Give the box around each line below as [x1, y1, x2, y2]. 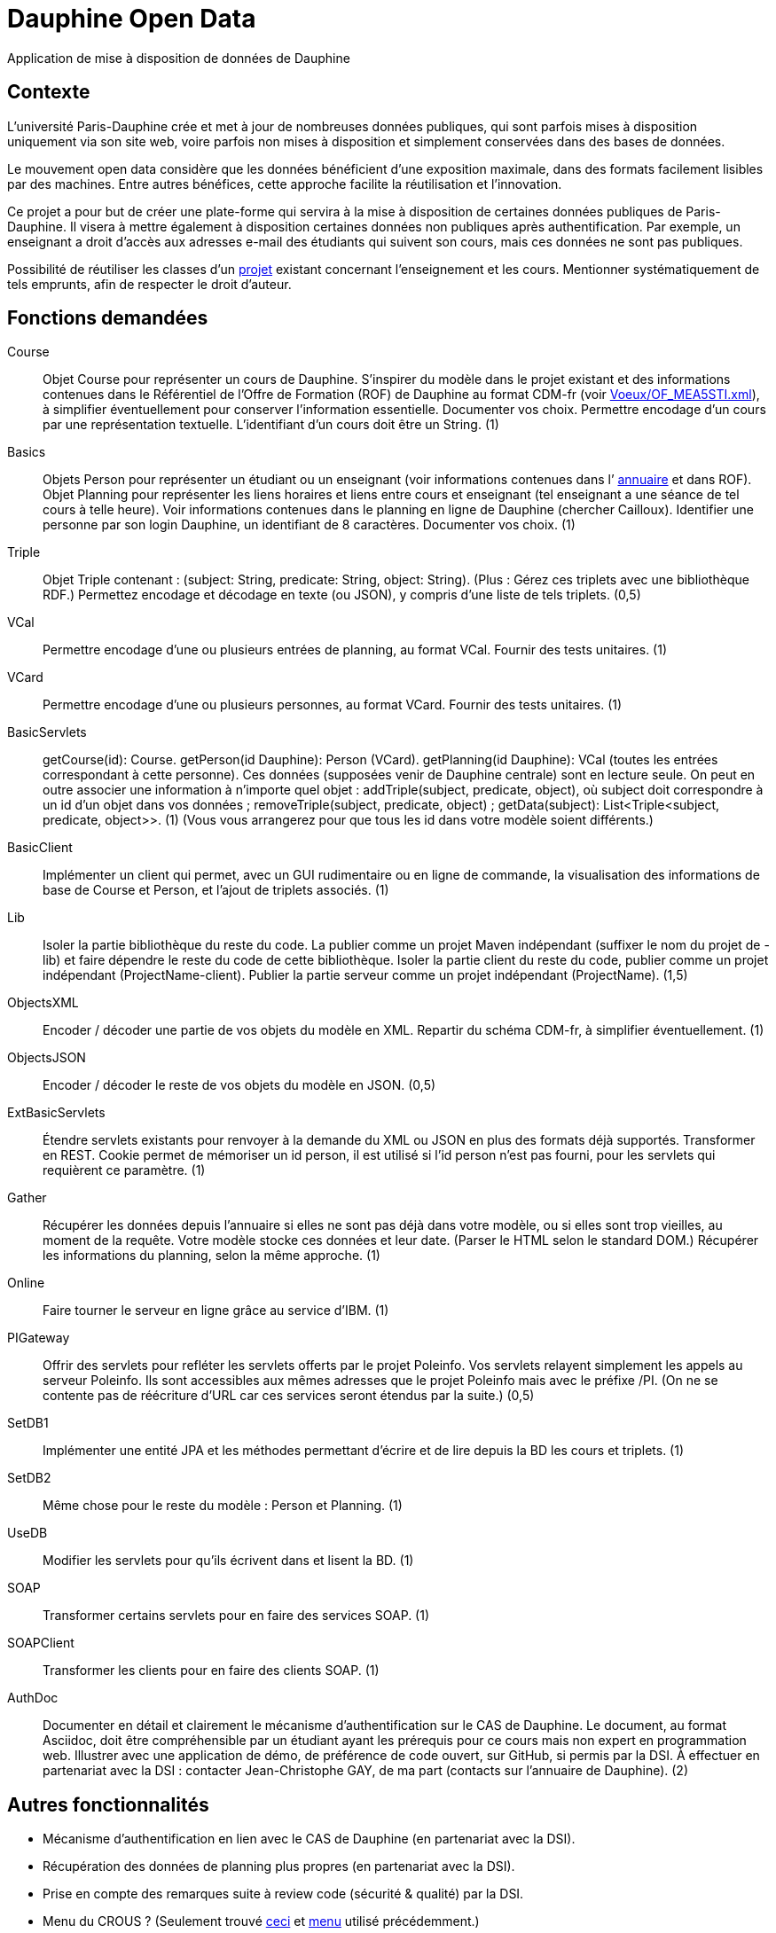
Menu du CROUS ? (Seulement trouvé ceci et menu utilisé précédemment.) [43, 1913, 480, 1929]
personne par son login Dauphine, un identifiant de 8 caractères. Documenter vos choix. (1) [43, 517, 576, 533]
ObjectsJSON [7, 1050, 86, 1066]
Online [7, 1275, 45, 1291]
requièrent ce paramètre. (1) [43, 1162, 206, 1178]
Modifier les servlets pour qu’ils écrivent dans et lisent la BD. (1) [43, 1553, 414, 1569]
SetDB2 [7, 1470, 51, 1486]
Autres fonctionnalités [7, 1793, 209, 1816]
